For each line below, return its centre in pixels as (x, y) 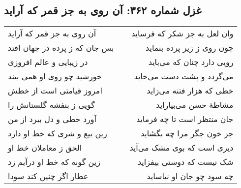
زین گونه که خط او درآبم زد (54, 162)
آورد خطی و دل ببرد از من (52, 119)
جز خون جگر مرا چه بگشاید (187, 133)
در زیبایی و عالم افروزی (48, 62)
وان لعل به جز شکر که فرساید (182, 33)
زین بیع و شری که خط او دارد (58, 133)
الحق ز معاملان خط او (45, 148)
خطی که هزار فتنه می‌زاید (190, 91)
